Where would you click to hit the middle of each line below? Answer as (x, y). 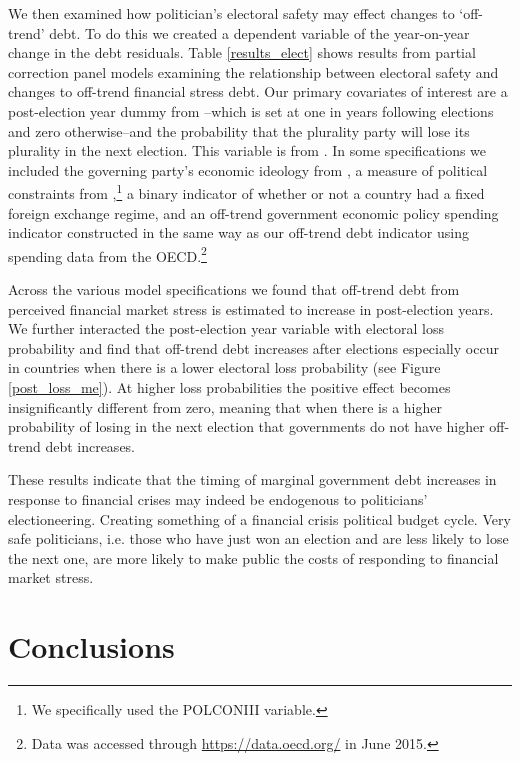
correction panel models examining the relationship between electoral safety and (253, 71)
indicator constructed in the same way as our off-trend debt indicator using (238, 232)
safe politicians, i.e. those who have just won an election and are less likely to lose (258, 538)
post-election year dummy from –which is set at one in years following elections (251, 110)
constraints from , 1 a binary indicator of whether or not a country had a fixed (246, 191)
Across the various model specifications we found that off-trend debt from (234, 289)
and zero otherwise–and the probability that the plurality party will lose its (239, 130)
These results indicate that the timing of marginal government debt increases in (252, 479)
